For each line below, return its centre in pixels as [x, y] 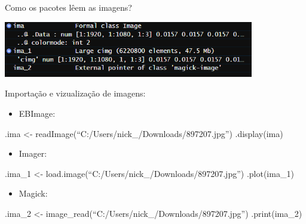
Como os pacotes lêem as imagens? [68, 7]
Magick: [33, 193]
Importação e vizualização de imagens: [75, 93]
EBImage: [37, 113]
